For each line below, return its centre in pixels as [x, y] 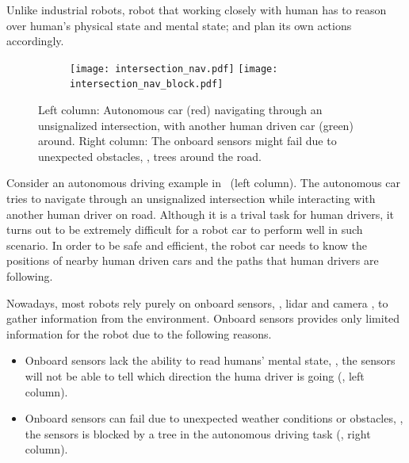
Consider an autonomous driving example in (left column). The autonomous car [203, 183]
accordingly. [35, 41]
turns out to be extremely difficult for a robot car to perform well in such [185, 230]
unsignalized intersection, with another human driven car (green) [196, 125]
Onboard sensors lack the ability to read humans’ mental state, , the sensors [210, 360]
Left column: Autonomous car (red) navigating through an [180, 110]
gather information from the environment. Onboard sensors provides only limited [203, 318]
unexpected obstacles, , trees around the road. [150, 156]
